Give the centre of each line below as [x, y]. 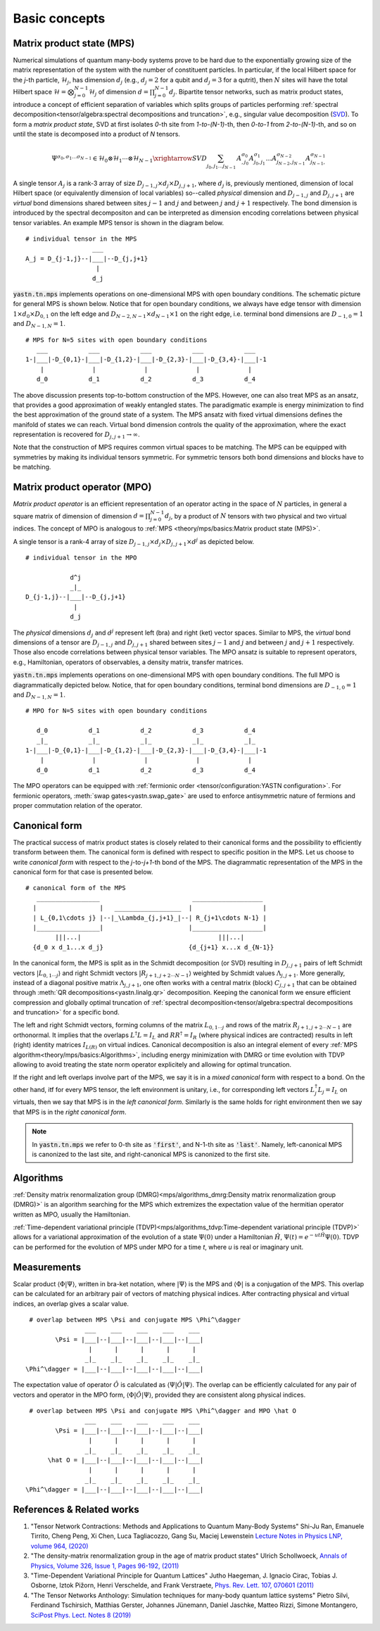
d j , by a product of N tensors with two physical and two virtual [255, 517]
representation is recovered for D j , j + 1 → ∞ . [76, 435]
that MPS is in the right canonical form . [70, 1112]
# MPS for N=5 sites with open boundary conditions [116, 340]
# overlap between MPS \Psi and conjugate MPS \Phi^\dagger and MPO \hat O [163, 1411]
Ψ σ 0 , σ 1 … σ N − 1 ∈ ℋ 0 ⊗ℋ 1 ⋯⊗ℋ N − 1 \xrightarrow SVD [129, 159]
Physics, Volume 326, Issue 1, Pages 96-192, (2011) [105, 1566]
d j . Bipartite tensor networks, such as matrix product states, [256, 93]
